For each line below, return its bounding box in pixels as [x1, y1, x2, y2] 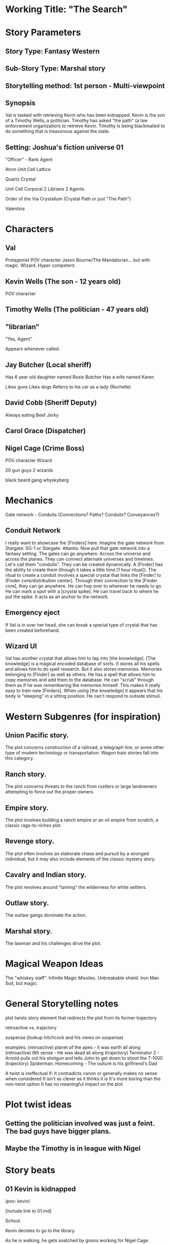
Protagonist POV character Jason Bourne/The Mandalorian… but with [5, 257, 151, 263]
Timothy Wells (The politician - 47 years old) [5, 305, 149, 314]
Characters [5, 223, 54, 235]
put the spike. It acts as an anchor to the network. [5, 594, 109, 600]
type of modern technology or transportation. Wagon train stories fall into [5, 750, 159, 756]
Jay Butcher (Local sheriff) [5, 360, 92, 369]
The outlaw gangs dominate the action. [5, 912, 87, 918]
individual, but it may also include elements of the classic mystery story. [5, 856, 156, 862]
